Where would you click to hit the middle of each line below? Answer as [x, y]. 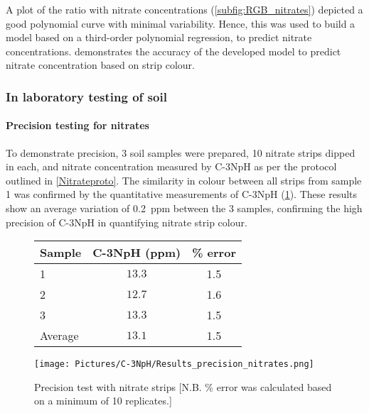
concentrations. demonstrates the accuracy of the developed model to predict [173, 51]
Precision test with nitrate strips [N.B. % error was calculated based [183, 386]
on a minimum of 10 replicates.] [103, 401]
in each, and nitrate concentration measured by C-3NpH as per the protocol [171, 166]
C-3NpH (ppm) [137, 253]
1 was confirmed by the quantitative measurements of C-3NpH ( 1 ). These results [182, 194]
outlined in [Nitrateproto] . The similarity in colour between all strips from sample [184, 180]
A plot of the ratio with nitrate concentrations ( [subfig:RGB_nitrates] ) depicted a [184, 9]
